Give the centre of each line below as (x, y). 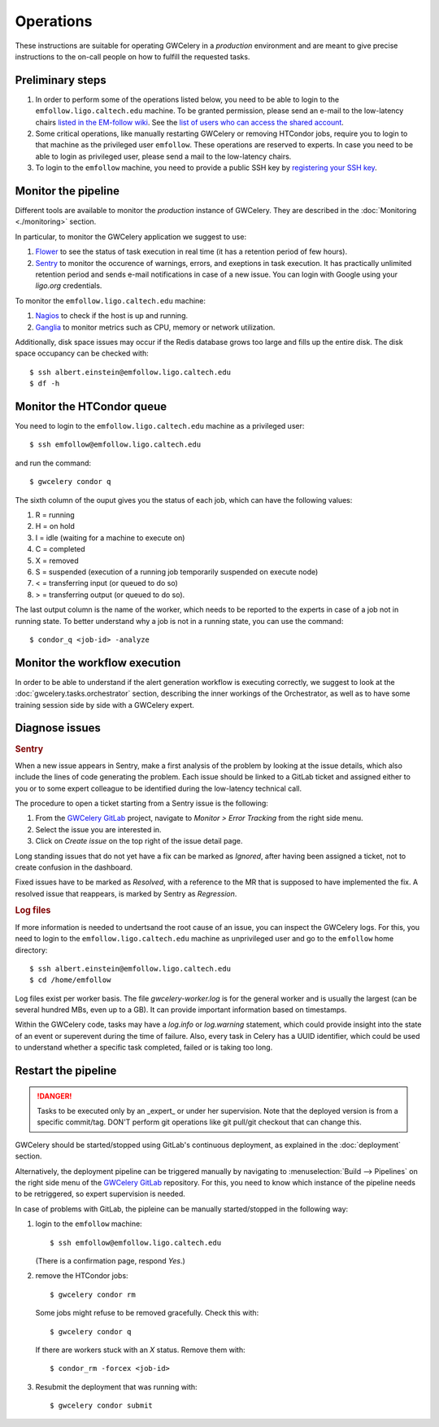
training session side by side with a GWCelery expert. (105, 705)
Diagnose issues (58, 728)
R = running (55, 515)
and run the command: (53, 463)
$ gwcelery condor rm (93, 1294)
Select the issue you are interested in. (98, 829)
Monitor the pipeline (67, 191)
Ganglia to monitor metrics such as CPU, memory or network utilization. (155, 327)
